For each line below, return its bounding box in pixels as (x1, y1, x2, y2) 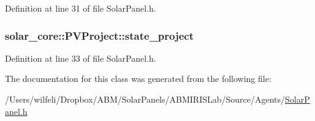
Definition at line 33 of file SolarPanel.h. (5, 51, 156, 64)
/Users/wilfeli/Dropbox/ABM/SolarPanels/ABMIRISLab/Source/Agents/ (5, 93, 286, 105)
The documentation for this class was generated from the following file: (5, 72, 271, 85)
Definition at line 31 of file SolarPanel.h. (5, 2, 156, 14)
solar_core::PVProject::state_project (5, 28, 194, 43)
